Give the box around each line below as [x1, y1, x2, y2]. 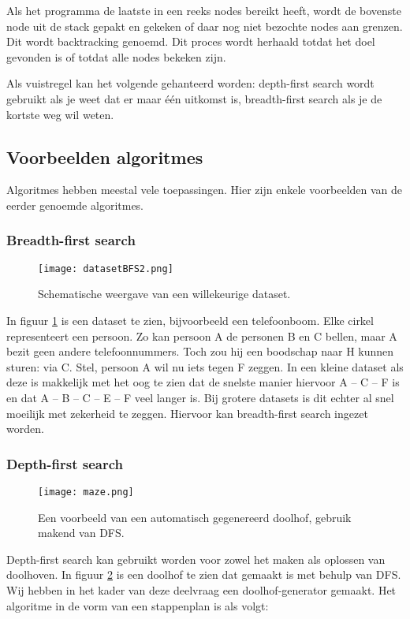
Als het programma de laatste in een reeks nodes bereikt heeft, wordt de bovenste [6, 2, 402, 18]
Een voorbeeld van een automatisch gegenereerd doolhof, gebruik [38, 509, 352, 525]
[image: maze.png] [38, 486, 134, 498]
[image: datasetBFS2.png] [38, 263, 173, 274]
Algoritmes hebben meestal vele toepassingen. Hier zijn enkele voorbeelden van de [6, 181, 403, 198]
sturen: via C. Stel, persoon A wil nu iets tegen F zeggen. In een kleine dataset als [6, 358, 404, 375]
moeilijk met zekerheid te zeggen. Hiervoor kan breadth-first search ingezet [6, 405, 368, 421]
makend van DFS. [38, 524, 125, 541]
